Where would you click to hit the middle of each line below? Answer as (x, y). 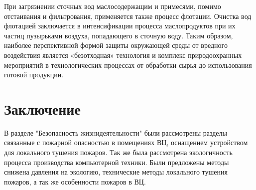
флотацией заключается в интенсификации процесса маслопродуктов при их (120, 26)
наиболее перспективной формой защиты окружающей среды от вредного (116, 45)
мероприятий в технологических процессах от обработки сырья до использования (128, 65)
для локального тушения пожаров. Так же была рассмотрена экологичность (118, 152)
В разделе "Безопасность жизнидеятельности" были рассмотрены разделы (116, 132)
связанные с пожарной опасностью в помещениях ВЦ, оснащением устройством (126, 142)
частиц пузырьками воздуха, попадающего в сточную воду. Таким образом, (119, 35)
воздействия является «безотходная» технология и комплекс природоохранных (123, 55)
